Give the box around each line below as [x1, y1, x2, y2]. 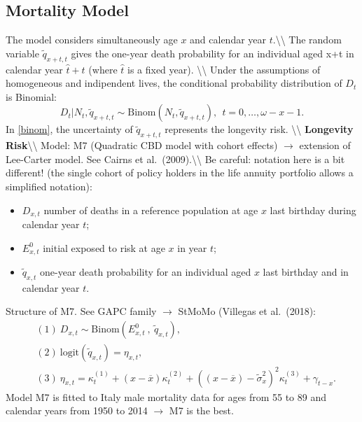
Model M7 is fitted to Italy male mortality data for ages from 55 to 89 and [6, 389, 326, 404]
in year [177, 240, 207, 255]
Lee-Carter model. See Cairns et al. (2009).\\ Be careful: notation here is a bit [6, 151, 345, 166]
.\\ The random [272, 32, 342, 47]
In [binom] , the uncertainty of [6, 122, 133, 136]
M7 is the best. [169, 403, 234, 418]
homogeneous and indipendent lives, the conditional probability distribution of [6, 76, 342, 90]
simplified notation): [6, 178, 92, 193]
